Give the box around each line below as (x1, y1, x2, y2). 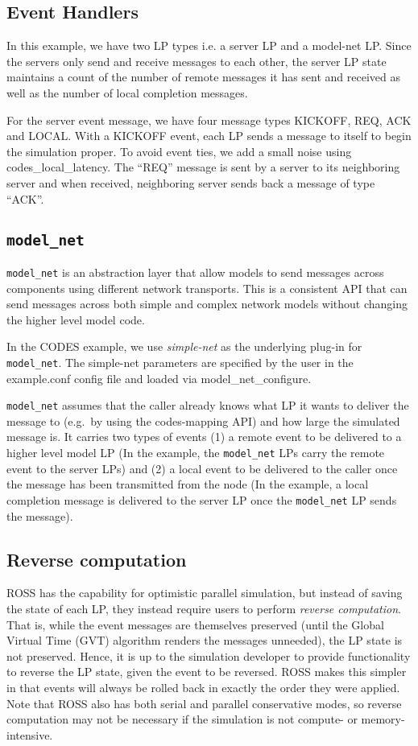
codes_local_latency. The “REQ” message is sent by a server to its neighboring (6, 159, 400, 175)
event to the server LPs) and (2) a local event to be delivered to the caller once (6, 460, 398, 476)
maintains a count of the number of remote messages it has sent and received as (6, 68, 401, 85)
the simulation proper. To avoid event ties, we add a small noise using (6, 142, 352, 159)
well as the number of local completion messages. (6, 84, 248, 101)
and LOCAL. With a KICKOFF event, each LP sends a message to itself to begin (6, 127, 412, 144)
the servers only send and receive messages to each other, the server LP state (6, 52, 387, 69)
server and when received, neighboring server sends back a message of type (6, 174, 375, 191)
